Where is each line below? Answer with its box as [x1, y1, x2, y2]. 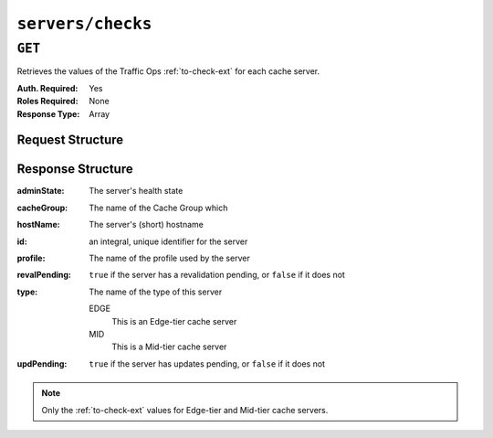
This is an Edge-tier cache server [111, 315, 237, 326]
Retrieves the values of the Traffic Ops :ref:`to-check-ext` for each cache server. [16, 66, 320, 77]
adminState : [16, 186, 65, 197]
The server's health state [89, 186, 184, 197]
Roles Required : [16, 96, 79, 107]
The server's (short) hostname [89, 219, 205, 230]
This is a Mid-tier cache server [111, 341, 227, 352]
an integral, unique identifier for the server [89, 236, 248, 247]
